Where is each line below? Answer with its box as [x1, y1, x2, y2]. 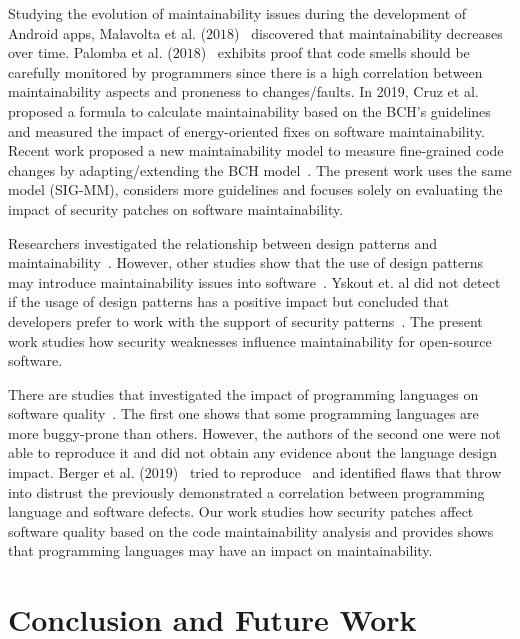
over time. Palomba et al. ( [8, 42, 173, 63]
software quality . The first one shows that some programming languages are [8, 403, 479, 424]
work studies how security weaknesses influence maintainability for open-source [8, 330, 492, 351]
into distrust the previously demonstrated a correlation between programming [8, 481, 485, 502]
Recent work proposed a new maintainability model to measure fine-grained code [8, 140, 504, 161]
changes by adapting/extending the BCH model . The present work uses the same [8, 159, 512, 180]
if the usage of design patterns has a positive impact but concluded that [8, 291, 450, 312]
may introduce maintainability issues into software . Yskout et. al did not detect [8, 271, 501, 292]
